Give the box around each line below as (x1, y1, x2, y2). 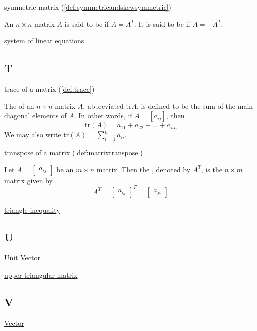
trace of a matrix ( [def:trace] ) (4, 83, 95, 94)
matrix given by (4, 175, 53, 185)
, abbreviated (83, 100, 124, 111)
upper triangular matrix (4, 270, 78, 280)
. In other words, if (74, 110, 132, 121)
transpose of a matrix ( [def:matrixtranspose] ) (4, 147, 143, 157)
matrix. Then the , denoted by (96, 164, 191, 174)
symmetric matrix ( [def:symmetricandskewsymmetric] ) (4, 2, 172, 12)
